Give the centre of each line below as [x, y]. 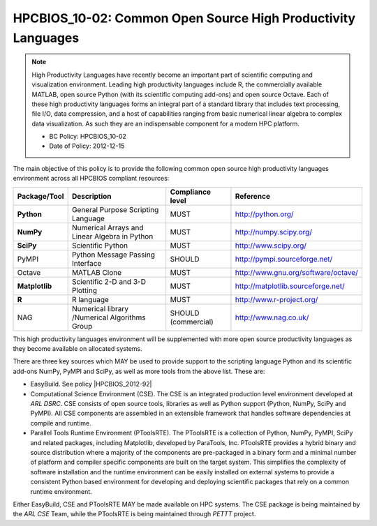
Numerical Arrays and [108, 227]
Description [91, 196]
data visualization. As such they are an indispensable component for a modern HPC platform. [166, 123]
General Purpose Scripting [115, 209]
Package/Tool [40, 196]
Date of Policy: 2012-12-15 [87, 146]
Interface [87, 263]
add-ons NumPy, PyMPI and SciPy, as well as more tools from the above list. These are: [139, 371]
